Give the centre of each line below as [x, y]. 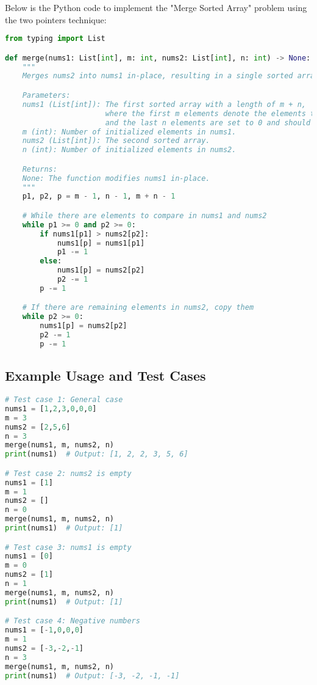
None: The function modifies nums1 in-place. [116, 178]
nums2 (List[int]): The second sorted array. [116, 141]
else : [51, 261]
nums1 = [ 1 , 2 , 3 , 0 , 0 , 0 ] [51, 408]
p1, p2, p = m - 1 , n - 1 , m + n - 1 [99, 196]
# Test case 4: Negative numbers [73, 621]
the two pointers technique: [56, 19]
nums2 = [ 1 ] [29, 575]
